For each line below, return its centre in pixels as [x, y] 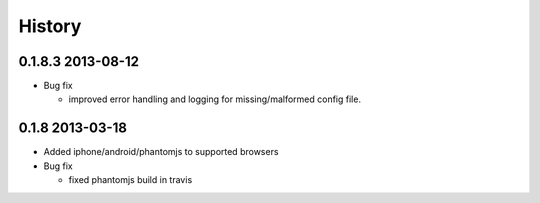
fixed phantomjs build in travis [130, 180]
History [50, 26]
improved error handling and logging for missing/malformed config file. [215, 99]
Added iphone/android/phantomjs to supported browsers [161, 152]
